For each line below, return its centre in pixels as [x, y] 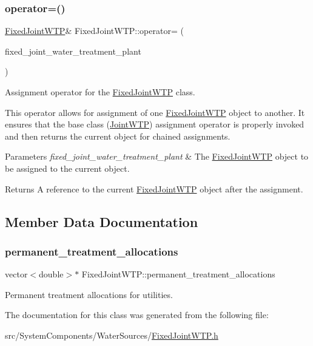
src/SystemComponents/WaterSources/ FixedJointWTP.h [112, 335]
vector [16, 274]
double [51, 274]
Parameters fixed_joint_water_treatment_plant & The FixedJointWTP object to [157, 156]
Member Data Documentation [102, 221]
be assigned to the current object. [67, 168]
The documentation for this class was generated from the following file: [137, 315]
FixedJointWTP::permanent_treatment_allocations [178, 274]
